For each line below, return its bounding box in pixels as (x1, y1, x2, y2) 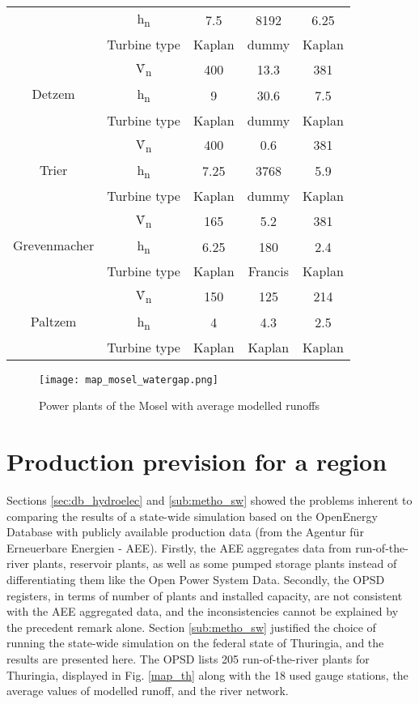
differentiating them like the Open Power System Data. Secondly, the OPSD (6, 571, 385, 588)
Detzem (32, 84, 75, 104)
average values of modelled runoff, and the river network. (6, 682, 289, 699)
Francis (248, 262, 289, 281)
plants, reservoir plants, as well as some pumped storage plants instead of (32, 555, 397, 572)
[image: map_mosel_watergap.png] (39, 373, 218, 386)
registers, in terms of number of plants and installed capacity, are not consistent (6, 587, 403, 604)
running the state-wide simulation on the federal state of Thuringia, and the (6, 634, 384, 651)
